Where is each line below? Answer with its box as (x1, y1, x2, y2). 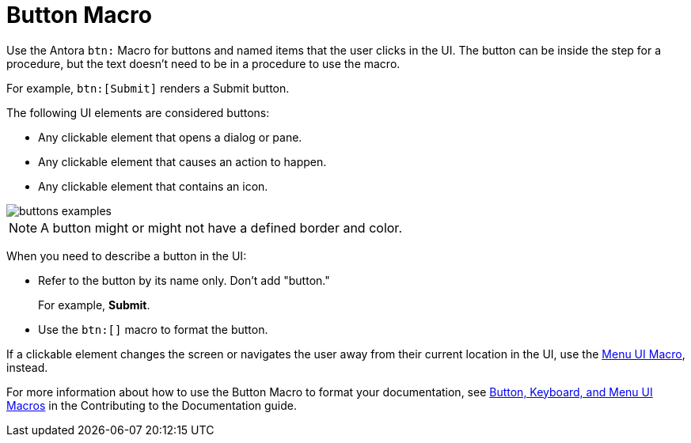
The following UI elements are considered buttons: (6, 105, 270, 119)
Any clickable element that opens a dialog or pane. (38, 130, 302, 144)
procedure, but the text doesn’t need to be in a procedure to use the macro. (6, 56, 401, 70)
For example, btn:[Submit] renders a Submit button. (6, 81, 290, 95)
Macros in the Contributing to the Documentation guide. (6, 398, 298, 412)
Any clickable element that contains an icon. (38, 179, 268, 193)
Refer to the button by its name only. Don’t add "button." (38, 273, 330, 287)
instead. (6, 360, 48, 374)
